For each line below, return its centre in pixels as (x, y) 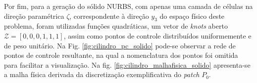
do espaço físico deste (192, 16)
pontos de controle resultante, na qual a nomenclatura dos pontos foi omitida (121, 55)
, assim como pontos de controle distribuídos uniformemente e (157, 35)
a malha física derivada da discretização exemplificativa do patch (102, 74)
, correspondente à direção (109, 16)
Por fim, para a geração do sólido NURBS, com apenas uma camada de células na (128, 6)
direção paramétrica (34, 16)
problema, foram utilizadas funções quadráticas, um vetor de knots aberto (116, 26)
